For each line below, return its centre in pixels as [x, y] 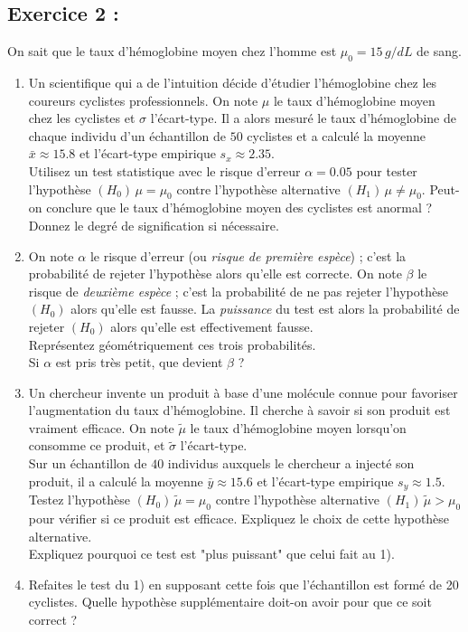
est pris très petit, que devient [139, 362]
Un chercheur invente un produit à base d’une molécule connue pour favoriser [243, 392]
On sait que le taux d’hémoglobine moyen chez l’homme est [172, 51]
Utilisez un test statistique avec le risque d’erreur [164, 170]
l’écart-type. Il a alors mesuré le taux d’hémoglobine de [303, 118]
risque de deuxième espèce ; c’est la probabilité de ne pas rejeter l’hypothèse [238, 291]
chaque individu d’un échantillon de [127, 135]
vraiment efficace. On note [101, 427]
